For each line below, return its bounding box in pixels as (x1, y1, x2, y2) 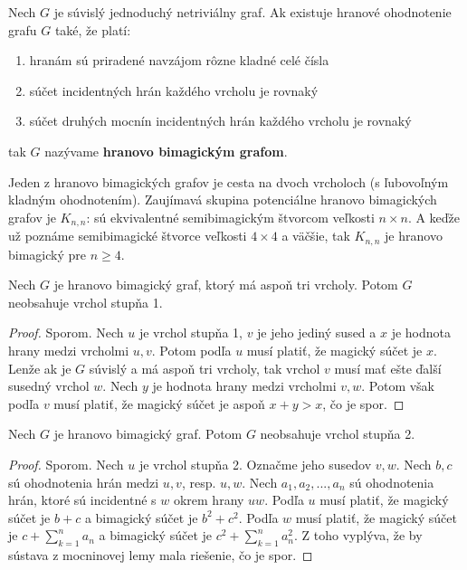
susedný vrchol (8, 376, 90, 395)
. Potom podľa (151, 341, 232, 360)
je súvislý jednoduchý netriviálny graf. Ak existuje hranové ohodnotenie (53, 3, 452, 21)
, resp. (181, 472, 216, 491)
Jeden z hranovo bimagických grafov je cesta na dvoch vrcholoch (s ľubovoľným (8, 172, 449, 191)
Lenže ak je (8, 358, 71, 377)
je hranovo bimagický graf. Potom (53, 424, 243, 443)
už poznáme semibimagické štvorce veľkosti (8, 226, 247, 245)
